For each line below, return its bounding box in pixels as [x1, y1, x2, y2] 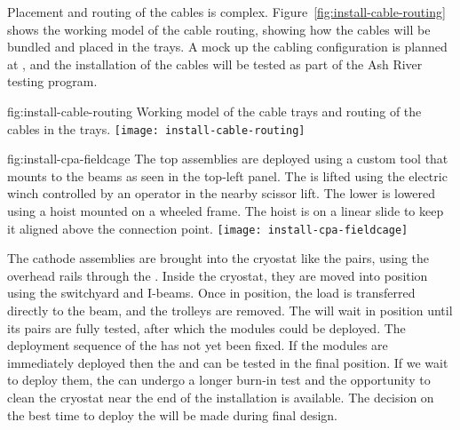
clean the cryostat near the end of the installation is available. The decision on [7, 388, 434, 406]
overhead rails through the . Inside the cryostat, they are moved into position [7, 266, 428, 284]
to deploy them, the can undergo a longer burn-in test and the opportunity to [7, 370, 431, 389]
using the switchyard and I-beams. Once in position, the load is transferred [7, 283, 416, 302]
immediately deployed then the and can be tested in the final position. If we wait [7, 353, 448, 371]
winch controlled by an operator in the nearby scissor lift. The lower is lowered [7, 184, 436, 203]
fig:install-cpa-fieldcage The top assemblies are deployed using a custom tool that [7, 149, 448, 168]
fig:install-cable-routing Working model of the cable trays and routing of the [7, 101, 422, 120]
